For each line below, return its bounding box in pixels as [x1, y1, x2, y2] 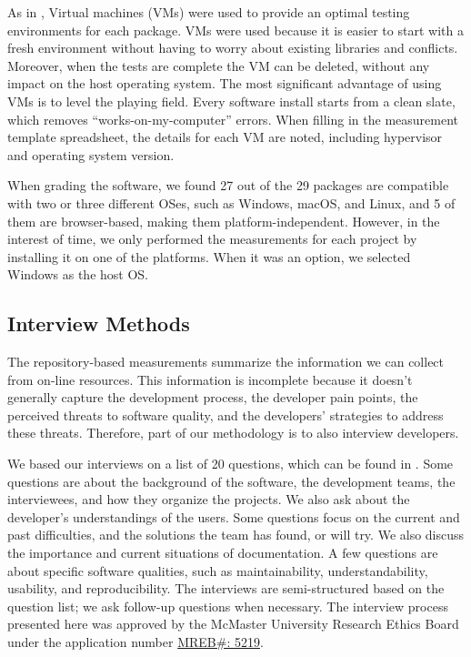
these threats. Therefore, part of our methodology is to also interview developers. [7, 423, 459, 442]
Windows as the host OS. [7, 265, 149, 284]
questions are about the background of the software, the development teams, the [7, 471, 456, 490]
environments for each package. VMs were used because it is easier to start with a [7, 20, 464, 39]
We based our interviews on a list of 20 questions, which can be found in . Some [7, 454, 454, 473]
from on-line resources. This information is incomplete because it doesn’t [7, 369, 413, 389]
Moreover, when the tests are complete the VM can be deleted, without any [7, 56, 430, 75]
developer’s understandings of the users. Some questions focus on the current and [7, 507, 460, 526]
